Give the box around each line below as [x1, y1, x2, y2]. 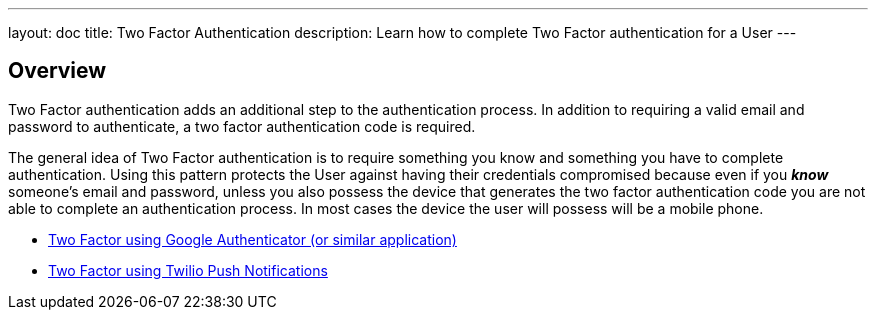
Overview [8, 58, 107, 84]
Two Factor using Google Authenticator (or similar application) [48, 230, 457, 248]
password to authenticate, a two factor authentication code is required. [8, 117, 476, 135]
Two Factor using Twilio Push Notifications [48, 261, 328, 279]
